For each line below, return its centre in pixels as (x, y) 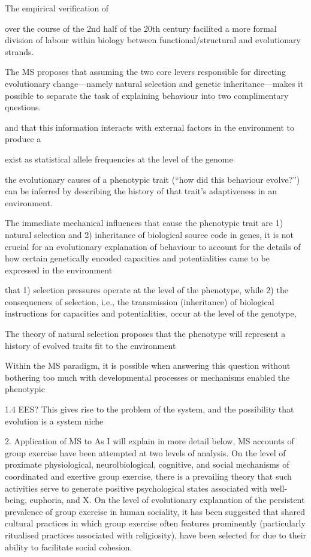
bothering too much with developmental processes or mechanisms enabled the (147, 377)
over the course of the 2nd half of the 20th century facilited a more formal (141, 28)
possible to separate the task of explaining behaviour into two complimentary (147, 95)
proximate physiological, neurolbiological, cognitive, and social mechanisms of (147, 464)
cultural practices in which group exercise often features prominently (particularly (155, 523)
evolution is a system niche (54, 421)
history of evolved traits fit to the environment (90, 345)
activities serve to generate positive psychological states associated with (136, 488)
